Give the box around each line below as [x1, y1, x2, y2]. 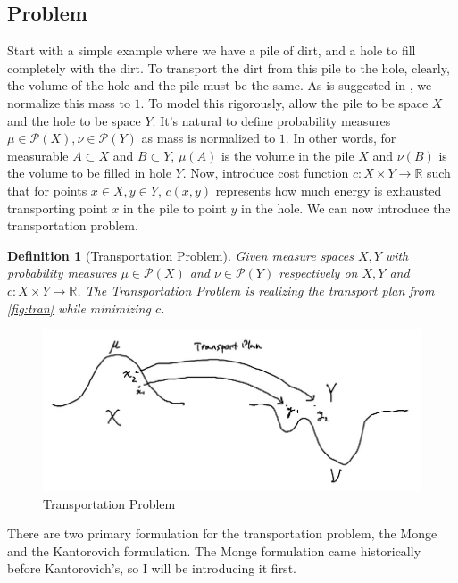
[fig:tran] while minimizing [7, 298, 151, 317]
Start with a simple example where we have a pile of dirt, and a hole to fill [7, 41, 416, 60]
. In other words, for [285, 129, 396, 147]
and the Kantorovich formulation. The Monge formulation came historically [7, 541, 421, 560]
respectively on [279, 263, 358, 282]
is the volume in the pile [221, 146, 354, 164]
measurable [7, 146, 69, 164]
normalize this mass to [7, 93, 130, 112]
